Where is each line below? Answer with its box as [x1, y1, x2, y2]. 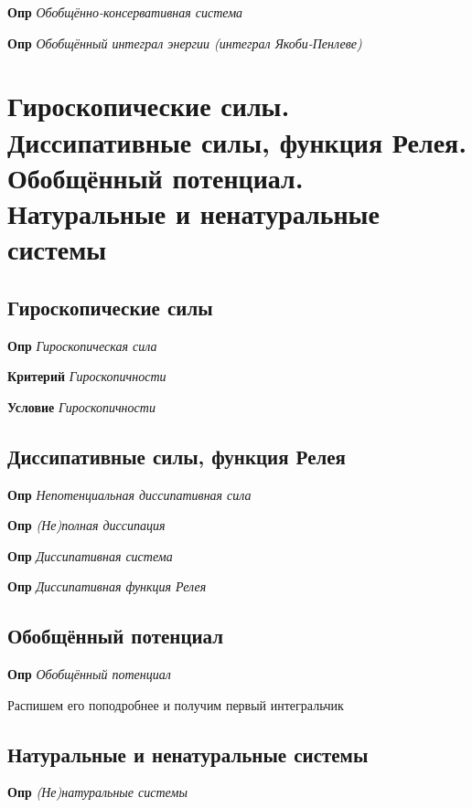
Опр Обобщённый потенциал [7, 664, 171, 684]
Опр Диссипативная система [7, 546, 173, 565]
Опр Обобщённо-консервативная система [7, 3, 243, 21]
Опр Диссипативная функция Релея [7, 577, 207, 596]
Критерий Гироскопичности [7, 367, 166, 386]
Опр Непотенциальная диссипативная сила [7, 484, 252, 504]
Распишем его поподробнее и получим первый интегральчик [7, 695, 344, 714]
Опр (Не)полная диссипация [7, 516, 166, 535]
